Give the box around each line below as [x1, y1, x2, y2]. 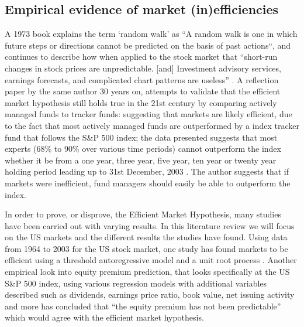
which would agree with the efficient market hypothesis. [5, 311, 204, 323]
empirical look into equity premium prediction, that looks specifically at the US [5, 265, 290, 278]
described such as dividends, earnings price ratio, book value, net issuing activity [5, 288, 295, 301]
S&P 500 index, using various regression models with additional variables [5, 277, 267, 289]
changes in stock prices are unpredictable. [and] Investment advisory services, [5, 62, 281, 74]
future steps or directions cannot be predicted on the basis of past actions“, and [5, 39, 291, 51]
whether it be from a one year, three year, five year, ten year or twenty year [5, 154, 277, 166]
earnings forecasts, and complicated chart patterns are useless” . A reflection [5, 73, 279, 86]
